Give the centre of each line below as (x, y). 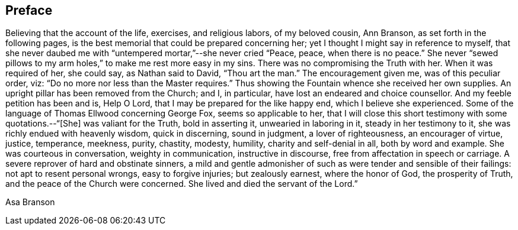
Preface (29, 10)
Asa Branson (30, 202)
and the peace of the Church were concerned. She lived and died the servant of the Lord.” (182, 184)
